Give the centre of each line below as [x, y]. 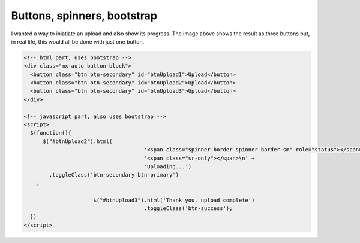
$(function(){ [51, 133]
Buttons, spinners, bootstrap [84, 16]
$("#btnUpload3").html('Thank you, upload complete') [174, 200]
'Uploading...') [168, 167]
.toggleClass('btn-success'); [188, 208]
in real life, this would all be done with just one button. [78, 41]
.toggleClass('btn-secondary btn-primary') [114, 175]
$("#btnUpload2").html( [78, 141]
